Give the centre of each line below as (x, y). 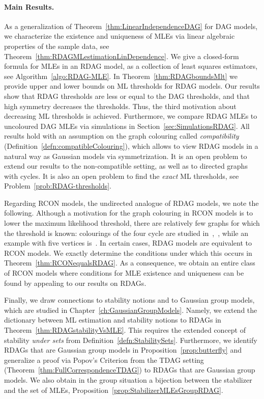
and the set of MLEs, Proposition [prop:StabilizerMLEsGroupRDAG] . (114, 390)
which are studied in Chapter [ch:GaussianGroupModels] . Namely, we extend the (131, 310)
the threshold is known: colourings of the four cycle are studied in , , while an (126, 233)
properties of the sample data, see (57, 46)
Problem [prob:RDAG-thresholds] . (58, 186)
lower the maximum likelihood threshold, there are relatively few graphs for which (132, 223)
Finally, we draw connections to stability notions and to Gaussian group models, (129, 300)
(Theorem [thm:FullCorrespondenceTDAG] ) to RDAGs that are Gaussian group (130, 370)
